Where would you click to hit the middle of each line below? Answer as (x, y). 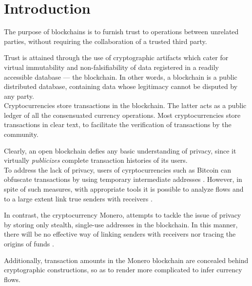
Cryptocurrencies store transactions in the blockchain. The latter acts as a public (125, 105)
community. (21, 134)
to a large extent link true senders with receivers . (78, 198)
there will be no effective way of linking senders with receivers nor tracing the (120, 234)
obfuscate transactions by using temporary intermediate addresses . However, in (123, 179)
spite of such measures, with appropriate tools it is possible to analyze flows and (124, 189)
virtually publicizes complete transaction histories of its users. (96, 160)
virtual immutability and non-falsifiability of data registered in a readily (111, 67)
